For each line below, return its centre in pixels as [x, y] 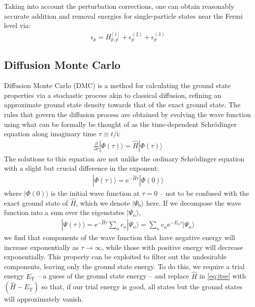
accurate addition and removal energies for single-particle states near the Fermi [123, 15]
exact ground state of [36, 202]
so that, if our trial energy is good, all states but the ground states [142, 287]
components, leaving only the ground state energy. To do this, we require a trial [124, 266]
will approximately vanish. [44, 299]
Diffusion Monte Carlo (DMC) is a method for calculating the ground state [117, 85]
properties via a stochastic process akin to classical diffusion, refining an [113, 95]
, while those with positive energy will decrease [172, 247]
